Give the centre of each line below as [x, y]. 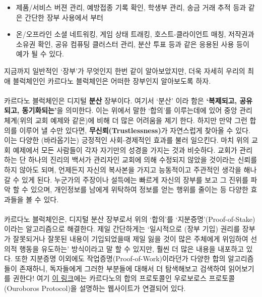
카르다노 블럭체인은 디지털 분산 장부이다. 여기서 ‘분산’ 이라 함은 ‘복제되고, [120, 100]
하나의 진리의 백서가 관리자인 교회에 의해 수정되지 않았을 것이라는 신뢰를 [143, 160]
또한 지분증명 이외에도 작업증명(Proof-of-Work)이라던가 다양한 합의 [120, 258]
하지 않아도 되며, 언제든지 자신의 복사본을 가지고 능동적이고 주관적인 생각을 [123, 169]
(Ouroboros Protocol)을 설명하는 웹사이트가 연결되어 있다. [95, 288]
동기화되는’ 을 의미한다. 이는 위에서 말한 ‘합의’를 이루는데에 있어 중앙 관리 [137, 110]
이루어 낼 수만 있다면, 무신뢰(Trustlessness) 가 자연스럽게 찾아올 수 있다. [135, 130]
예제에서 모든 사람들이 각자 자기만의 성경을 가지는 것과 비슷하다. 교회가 [125, 150]
